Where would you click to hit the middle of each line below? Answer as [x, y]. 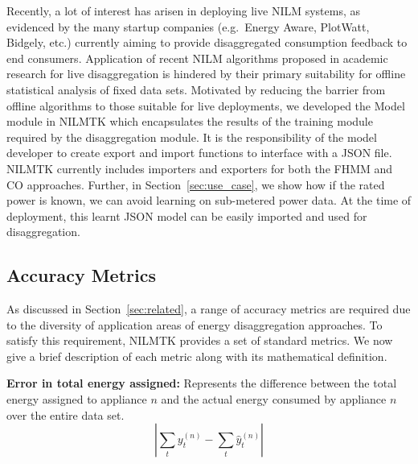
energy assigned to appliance [77, 399]
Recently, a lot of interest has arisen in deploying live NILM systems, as [184, 10]
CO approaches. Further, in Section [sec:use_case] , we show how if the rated [196, 184]
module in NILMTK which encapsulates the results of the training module [190, 121]
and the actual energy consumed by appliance [274, 399]
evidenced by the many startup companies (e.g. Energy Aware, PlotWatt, [188, 26]
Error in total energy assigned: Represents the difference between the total [202, 383]
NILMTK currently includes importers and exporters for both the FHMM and [200, 168]
